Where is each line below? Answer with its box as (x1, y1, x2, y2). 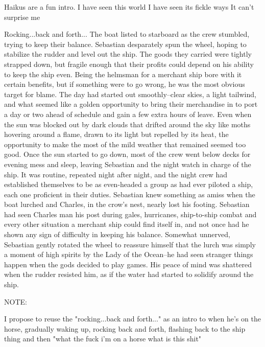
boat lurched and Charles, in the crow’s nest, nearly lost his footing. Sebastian (4, 199, 250, 210)
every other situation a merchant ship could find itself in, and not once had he (4, 219, 249, 229)
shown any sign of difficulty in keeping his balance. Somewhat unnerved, (4, 229, 230, 240)
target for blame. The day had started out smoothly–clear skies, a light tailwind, (4, 88, 256, 99)
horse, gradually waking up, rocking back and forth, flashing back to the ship (4, 323, 246, 334)
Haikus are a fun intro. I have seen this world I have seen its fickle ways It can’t (4, 2, 254, 12)
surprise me (4, 11, 40, 22)
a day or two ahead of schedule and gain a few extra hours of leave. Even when (4, 108, 252, 119)
